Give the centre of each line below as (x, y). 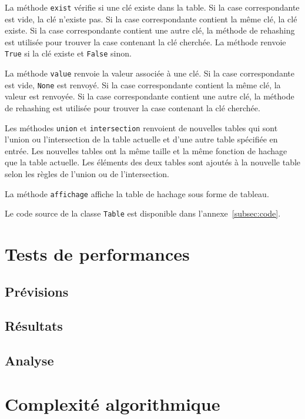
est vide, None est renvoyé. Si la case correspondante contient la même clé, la (143, 84)
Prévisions (37, 291)
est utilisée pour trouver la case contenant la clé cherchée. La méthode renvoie (145, 41)
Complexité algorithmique (113, 403)
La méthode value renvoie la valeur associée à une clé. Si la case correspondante (150, 73)
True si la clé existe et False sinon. (68, 53)
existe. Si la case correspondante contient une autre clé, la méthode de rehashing (150, 30)
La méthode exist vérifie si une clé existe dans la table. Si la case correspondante (152, 7)
